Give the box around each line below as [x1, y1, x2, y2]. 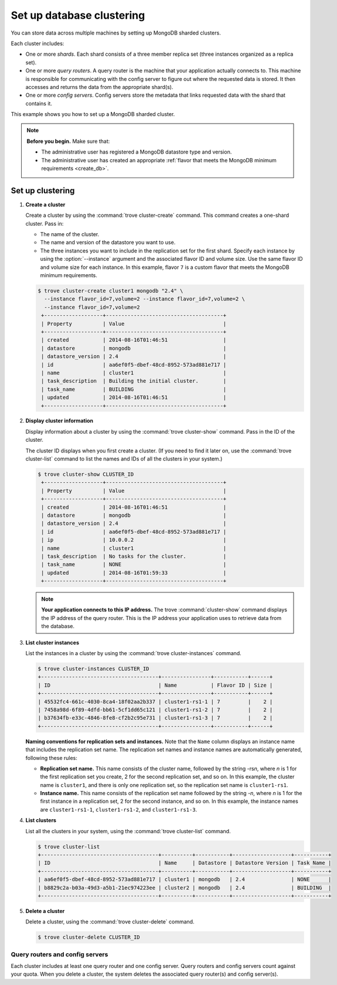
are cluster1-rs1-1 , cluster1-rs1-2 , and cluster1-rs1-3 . [40, 806, 198, 813]
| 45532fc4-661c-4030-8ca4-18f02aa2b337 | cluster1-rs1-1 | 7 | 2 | [38, 698, 273, 705]
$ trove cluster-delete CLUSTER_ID [38, 934, 140, 940]
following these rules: [25, 754, 77, 761]
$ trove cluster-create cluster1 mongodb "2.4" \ [38, 288, 183, 294]
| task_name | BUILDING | [41, 386, 227, 393]
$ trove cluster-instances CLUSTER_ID [38, 666, 149, 672]
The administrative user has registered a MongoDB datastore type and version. [41, 148, 232, 155]
